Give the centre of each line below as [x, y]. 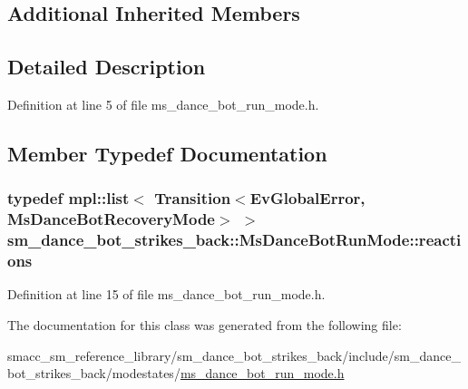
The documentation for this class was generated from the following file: [205, 324]
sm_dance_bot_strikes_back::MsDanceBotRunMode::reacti [234, 240]
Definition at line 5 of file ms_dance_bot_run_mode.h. [163, 104]
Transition [193, 198]
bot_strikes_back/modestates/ [94, 373]
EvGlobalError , [307, 198]
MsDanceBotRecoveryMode [111, 219]
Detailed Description [107, 67]
